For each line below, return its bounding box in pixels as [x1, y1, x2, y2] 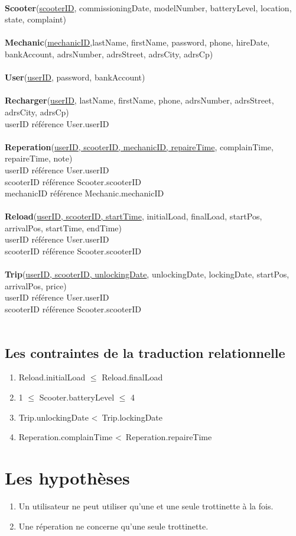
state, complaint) [5, 13, 66, 25]
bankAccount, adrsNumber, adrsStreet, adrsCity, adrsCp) [5, 47, 213, 60]
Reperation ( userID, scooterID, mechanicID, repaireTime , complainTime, [5, 140, 274, 153]
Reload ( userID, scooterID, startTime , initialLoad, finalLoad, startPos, [5, 210, 262, 222]
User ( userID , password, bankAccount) [5, 71, 145, 83]
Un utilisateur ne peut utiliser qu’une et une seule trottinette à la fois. [18, 499, 274, 512]
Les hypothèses [5, 465, 130, 489]
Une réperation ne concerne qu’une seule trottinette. [18, 519, 209, 532]
